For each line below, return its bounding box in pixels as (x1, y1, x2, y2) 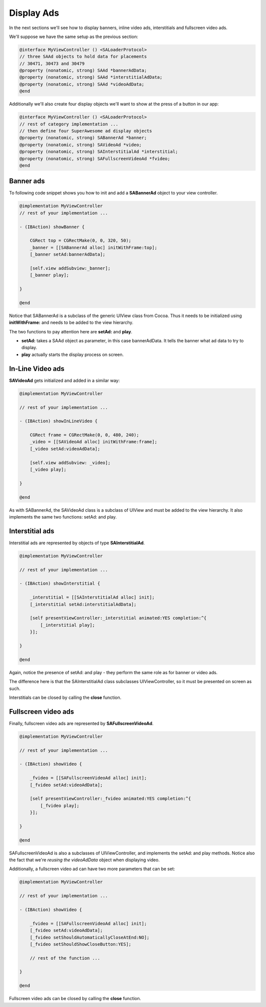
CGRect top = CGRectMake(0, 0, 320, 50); (30, 238, 132, 243)
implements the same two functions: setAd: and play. (9, 514, 117, 520)
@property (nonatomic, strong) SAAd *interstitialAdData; (19, 75, 163, 80)
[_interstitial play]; (40, 622, 96, 628)
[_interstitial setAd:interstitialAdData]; (30, 602, 136, 607)
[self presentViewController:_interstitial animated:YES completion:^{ (30, 615, 207, 621)
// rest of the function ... (30, 955, 100, 961)
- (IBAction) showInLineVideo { (19, 418, 98, 424)
